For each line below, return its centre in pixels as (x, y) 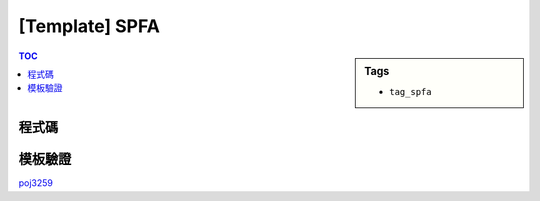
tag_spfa (410, 91)
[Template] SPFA (89, 26)
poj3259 (36, 183)
